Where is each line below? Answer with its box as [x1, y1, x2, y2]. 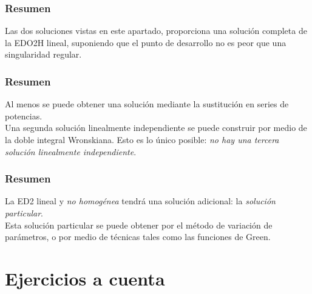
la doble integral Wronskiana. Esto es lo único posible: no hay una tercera [5, 133, 279, 145]
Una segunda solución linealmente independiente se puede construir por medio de [5, 121, 307, 134]
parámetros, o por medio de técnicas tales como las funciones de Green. [5, 230, 271, 243]
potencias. [5, 109, 42, 122]
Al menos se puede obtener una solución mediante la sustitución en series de [5, 98, 289, 110]
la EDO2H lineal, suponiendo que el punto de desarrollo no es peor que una [5, 36, 287, 48]
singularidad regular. [5, 48, 82, 61]
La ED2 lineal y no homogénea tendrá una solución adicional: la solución [5, 195, 276, 207]
